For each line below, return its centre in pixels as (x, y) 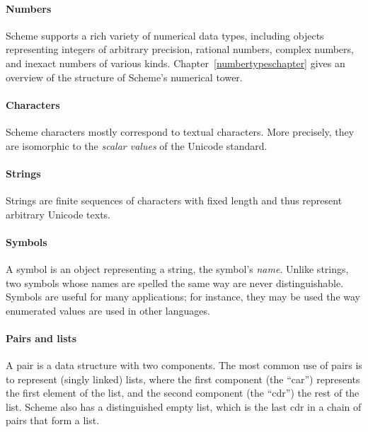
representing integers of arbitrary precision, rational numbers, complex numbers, (180, 49)
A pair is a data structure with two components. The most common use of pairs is (184, 365)
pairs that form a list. (53, 420)
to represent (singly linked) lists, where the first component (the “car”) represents (183, 379)
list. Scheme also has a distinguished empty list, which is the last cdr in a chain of (184, 406)
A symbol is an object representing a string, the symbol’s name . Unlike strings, (177, 268)
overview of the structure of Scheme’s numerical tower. (124, 77)
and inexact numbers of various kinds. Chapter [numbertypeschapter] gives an (176, 63)
